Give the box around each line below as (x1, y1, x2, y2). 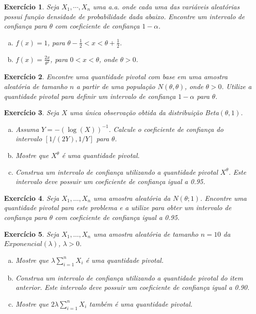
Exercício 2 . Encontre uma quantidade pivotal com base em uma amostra (4, 71, 228, 82)
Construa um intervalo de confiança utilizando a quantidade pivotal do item (15, 272, 243, 283)
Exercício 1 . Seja (4, 1, 59, 11)
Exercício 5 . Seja (4, 228, 59, 239)
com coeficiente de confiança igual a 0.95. (55, 212, 180, 222)
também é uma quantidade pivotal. (89, 298, 193, 309)
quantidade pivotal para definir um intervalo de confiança (4, 91, 176, 101)
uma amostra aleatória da (93, 192, 171, 203)
